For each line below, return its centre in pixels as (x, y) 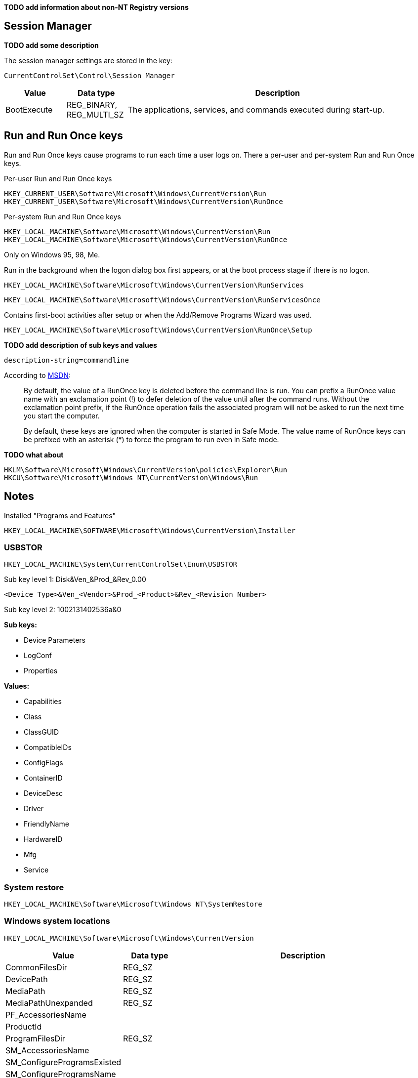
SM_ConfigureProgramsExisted (63, 1062)
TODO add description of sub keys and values (81, 345)
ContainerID (43, 778)
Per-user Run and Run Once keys (58, 178)
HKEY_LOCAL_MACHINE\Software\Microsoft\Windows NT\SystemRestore (133, 904)
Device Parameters (55, 640)
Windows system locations (57, 921)
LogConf (38, 656)
